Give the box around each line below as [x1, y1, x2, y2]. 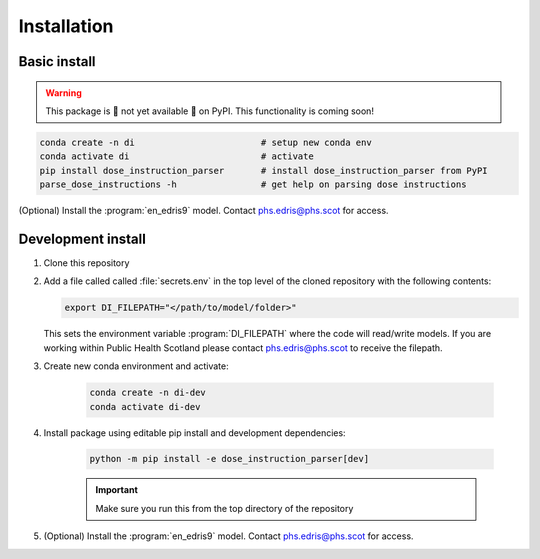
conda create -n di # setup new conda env [39, 136, 372, 148]
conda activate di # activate [39, 151, 314, 162]
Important [95, 484, 139, 496]
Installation [18, 15, 114, 37]
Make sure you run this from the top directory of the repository [95, 502, 354, 514]
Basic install [18, 53, 96, 70]
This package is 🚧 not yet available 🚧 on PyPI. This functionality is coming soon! [45, 105, 375, 117]
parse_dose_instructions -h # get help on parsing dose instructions [39, 179, 467, 190]
